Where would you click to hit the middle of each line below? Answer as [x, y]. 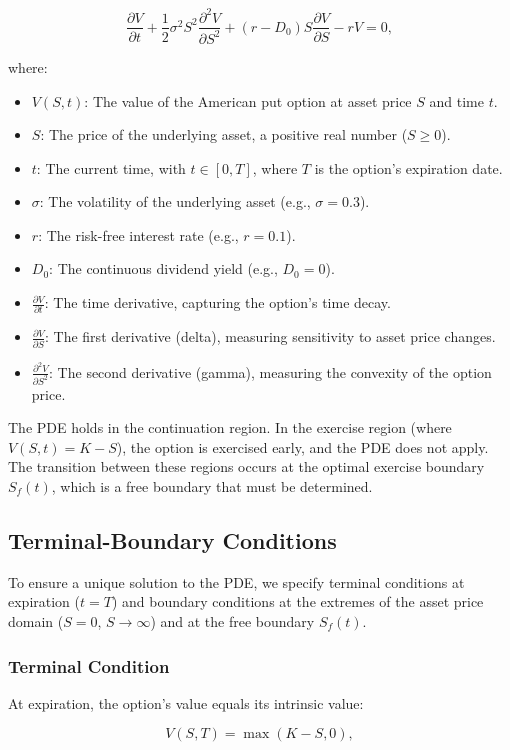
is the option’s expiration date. [408, 167]
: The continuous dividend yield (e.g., [163, 268]
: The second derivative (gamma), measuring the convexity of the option [270, 371]
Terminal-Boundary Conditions [172, 540]
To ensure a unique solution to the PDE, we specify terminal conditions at [236, 581]
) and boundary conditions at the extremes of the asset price [297, 601]
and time [456, 100]
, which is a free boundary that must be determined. [212, 486]
